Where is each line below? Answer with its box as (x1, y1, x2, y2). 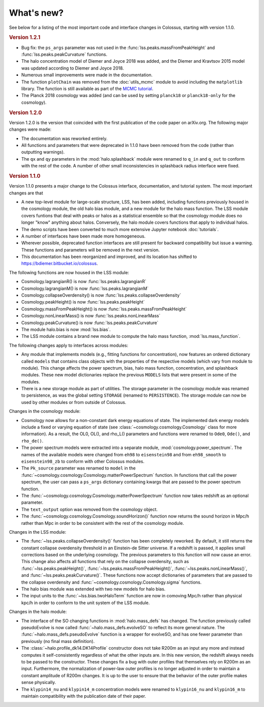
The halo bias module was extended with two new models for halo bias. (21, 586, 166, 592)
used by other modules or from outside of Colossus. (21, 399, 127, 405)
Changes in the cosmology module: (9, 408, 81, 414)
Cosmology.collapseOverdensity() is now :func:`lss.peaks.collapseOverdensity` (21, 292, 181, 298)
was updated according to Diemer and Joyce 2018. (21, 65, 124, 71)
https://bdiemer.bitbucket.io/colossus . (21, 260, 98, 266)
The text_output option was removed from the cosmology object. (21, 506, 158, 512)
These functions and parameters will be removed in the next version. (21, 247, 160, 253)
